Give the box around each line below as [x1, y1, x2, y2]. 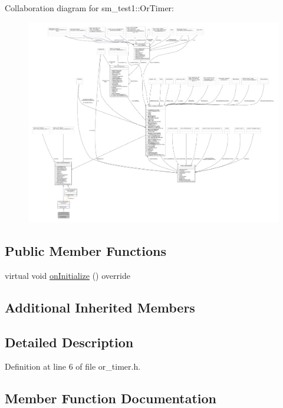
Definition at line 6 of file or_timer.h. [5, 360, 141, 373]
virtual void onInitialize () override [5, 269, 130, 281]
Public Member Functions [5, 242, 166, 260]
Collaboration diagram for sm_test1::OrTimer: [5, 2, 174, 14]
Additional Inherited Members [5, 298, 195, 316]
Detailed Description [5, 333, 134, 351]
